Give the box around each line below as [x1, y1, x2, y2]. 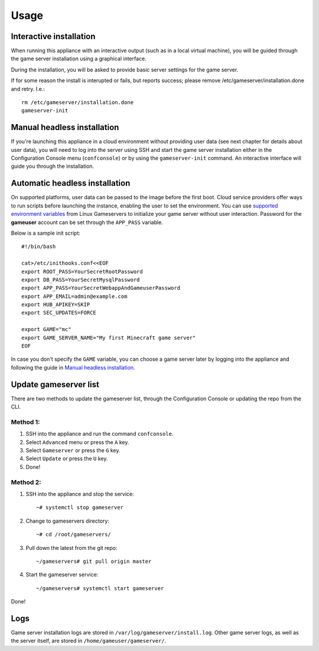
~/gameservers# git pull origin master [36, 558, 152, 565]
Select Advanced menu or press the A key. [25, 438, 129, 446]
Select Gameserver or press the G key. [25, 447, 121, 454]
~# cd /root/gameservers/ [36, 531, 112, 538]
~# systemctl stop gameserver [36, 504, 124, 511]
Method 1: [11, 417, 40, 426]
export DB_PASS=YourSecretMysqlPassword [21, 276, 140, 283]
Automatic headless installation [11, 178, 131, 189]
